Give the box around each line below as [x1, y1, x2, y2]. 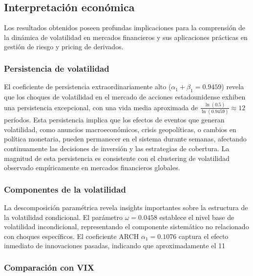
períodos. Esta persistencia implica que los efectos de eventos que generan [4, 115, 225, 125]
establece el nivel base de [159, 212, 234, 222]
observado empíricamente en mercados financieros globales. [4, 162, 180, 173]
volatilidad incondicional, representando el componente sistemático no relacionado [4, 221, 249, 232]
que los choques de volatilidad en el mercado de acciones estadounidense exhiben [4, 92, 246, 101]
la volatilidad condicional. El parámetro [4, 212, 123, 222]
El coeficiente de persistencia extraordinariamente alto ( [4, 81, 171, 92]
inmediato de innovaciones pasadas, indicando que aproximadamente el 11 [4, 240, 225, 251]
